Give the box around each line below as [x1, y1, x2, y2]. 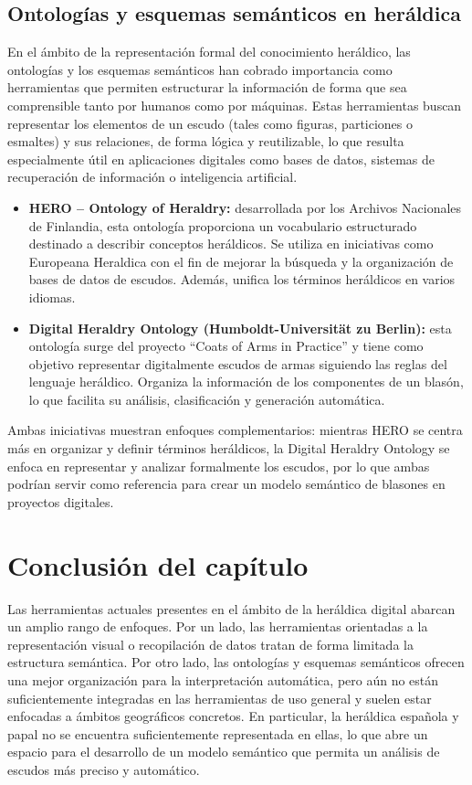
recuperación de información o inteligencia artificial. [7, 167, 298, 186]
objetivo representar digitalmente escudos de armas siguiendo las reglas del [28, 354, 447, 373]
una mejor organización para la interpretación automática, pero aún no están [7, 670, 439, 689]
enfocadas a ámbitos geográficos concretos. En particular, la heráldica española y [7, 706, 459, 726]
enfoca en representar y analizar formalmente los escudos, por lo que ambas [7, 456, 430, 475]
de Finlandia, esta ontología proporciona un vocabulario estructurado [28, 216, 417, 235]
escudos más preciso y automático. [7, 759, 200, 779]
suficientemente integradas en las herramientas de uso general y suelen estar [7, 688, 432, 707]
